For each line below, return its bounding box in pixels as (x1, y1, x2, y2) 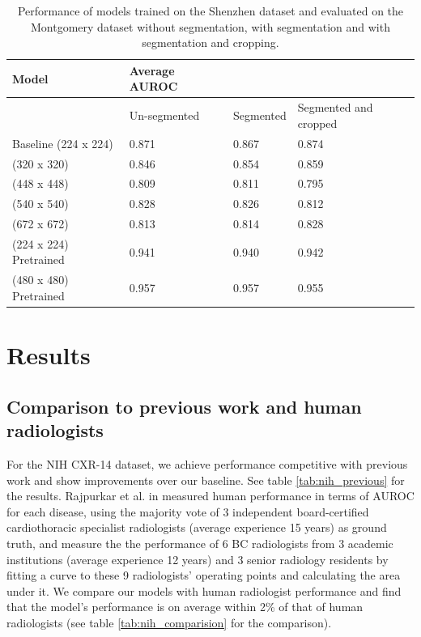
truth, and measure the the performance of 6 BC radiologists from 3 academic (6, 534, 393, 551)
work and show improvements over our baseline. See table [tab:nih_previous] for (6, 471, 405, 488)
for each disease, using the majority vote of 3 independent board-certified (6, 503, 369, 520)
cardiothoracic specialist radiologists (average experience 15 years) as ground (6, 519, 387, 536)
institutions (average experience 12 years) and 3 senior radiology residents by (6, 550, 389, 567)
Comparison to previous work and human (6, 393, 362, 418)
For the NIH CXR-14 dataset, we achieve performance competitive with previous (6, 455, 408, 472)
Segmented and (297, 99, 373, 116)
